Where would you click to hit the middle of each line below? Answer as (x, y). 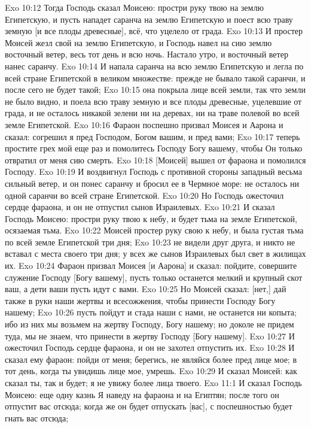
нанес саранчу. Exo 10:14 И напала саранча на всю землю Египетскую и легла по (154, 66)
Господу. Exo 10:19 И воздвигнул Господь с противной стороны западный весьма (153, 171)
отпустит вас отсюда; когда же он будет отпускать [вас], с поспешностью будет (149, 406)
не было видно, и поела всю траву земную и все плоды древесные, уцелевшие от (153, 101)
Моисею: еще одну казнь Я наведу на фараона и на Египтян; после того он (142, 394)
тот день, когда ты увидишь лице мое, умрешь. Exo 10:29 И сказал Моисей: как (151, 371)
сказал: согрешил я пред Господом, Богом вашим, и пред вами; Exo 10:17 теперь (153, 136)
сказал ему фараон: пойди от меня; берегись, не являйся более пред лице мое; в (151, 359)
